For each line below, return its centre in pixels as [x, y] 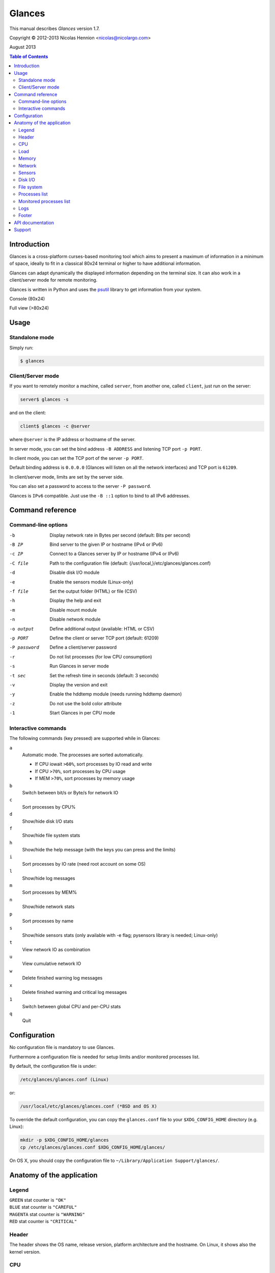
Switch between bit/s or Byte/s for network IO [70, 792]
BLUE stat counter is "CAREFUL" [43, 1207]
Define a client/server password [83, 647]
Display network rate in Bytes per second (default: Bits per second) [120, 535]
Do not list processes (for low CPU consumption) [101, 656]
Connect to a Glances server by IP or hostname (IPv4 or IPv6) [114, 554]
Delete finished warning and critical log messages [75, 992]
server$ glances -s [44, 399]
